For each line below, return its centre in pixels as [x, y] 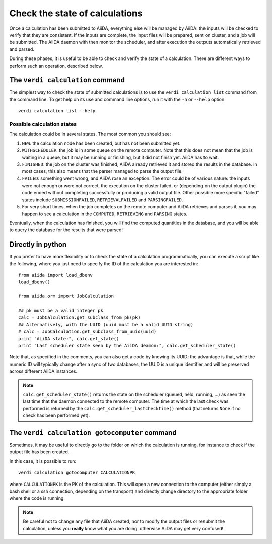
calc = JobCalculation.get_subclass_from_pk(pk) [79, 317]
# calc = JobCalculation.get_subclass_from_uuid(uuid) [87, 332]
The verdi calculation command [67, 80]
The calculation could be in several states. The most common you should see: [90, 134]
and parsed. [22, 49]
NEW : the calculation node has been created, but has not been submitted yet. [101, 143]
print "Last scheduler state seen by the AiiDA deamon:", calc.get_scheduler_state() [127, 346]
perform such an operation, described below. [56, 66]
